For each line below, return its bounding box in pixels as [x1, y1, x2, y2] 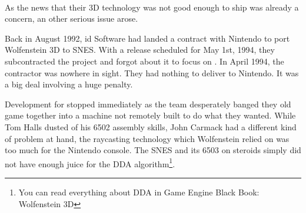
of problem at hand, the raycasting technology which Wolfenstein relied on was [5, 132, 290, 144]
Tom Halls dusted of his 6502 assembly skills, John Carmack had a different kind [5, 120, 297, 133]
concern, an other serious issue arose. [5, 12, 138, 25]
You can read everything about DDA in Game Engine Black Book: [18, 185, 260, 198]
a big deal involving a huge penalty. [5, 78, 133, 90]
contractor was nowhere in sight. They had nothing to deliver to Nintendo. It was [5, 66, 299, 79]
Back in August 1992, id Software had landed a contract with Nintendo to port [5, 32, 290, 44]
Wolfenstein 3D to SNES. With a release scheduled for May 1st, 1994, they [5, 43, 275, 56]
